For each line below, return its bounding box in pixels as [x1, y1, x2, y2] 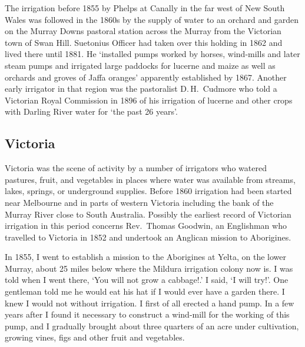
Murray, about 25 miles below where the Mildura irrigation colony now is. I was [5, 262, 293, 274]
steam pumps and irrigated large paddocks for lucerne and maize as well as [5, 59, 276, 71]
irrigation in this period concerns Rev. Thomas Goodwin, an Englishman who [5, 219, 287, 232]
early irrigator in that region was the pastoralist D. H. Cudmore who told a [5, 82, 277, 95]
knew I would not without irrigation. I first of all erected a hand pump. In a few [5, 296, 294, 309]
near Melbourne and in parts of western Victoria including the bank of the [5, 196, 274, 208]
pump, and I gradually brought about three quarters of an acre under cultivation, [5, 319, 299, 332]
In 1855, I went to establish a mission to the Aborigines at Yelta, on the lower [5, 251, 286, 263]
